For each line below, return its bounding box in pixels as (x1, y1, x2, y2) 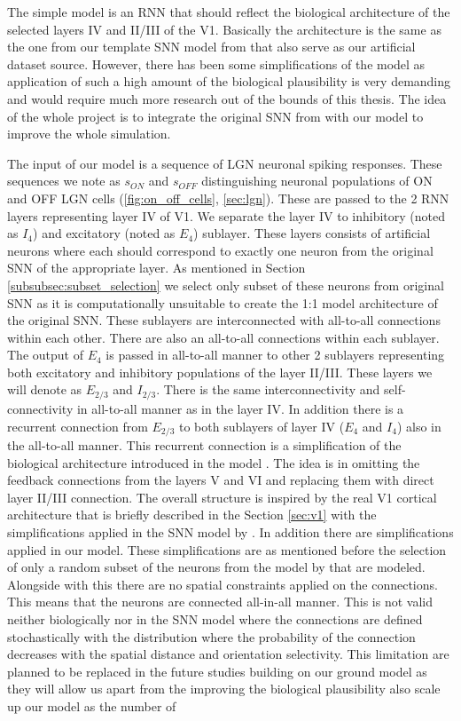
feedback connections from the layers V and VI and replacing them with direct (7, 471, 434, 489)
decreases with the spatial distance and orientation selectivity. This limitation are (7, 645, 449, 663)
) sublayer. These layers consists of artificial (193, 224, 431, 242)
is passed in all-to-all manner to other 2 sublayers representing (105, 345, 445, 364)
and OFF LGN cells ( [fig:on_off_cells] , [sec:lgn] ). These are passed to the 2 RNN (7, 188, 449, 207)
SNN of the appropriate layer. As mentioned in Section (7, 258, 306, 277)
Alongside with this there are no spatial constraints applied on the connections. (7, 574, 438, 593)
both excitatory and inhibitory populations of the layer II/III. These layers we (7, 362, 433, 381)
